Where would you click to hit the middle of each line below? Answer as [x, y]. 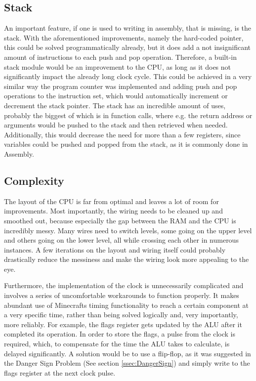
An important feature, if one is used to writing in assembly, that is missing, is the [128, 28]
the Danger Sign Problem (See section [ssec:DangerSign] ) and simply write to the [127, 363]
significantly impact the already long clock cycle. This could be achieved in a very [128, 76]
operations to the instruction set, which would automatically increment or [116, 96]
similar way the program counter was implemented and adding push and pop [121, 86]
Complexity [34, 180]
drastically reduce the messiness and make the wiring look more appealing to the [127, 259]
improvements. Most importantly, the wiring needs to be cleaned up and [113, 211]
